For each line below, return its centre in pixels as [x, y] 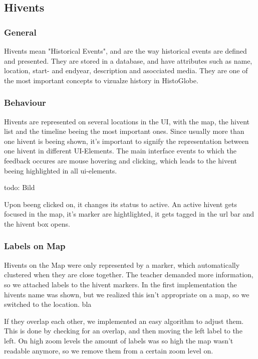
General [20, 32]
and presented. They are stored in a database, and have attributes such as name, [128, 60]
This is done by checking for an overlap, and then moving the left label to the [123, 331]
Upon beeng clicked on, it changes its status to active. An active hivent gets [121, 204]
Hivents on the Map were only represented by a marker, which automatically [122, 264]
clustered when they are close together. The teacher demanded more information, [129, 275]
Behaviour [25, 103]
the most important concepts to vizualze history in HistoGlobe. [101, 80]
